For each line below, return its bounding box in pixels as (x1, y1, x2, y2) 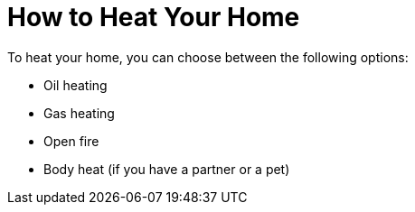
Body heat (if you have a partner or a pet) (43, 161, 290, 177)
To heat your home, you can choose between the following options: (7, 49, 409, 65)
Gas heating (43, 105, 115, 121)
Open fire (43, 133, 99, 149)
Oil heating (43, 77, 108, 93)
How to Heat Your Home (7, 2, 300, 32)
